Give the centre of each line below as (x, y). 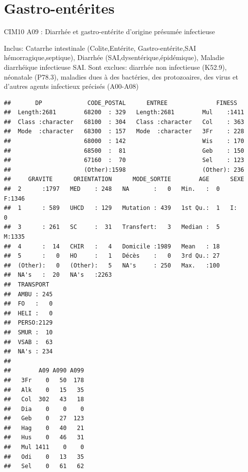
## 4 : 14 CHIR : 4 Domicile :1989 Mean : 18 (112, 246)
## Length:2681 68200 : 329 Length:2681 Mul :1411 (124, 113)
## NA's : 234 (28, 352)
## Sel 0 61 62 (44, 466)
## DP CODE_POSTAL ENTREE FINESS (121, 103)
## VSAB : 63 (28, 342)
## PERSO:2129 (28, 323)
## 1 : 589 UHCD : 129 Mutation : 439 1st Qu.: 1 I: (121, 208)
